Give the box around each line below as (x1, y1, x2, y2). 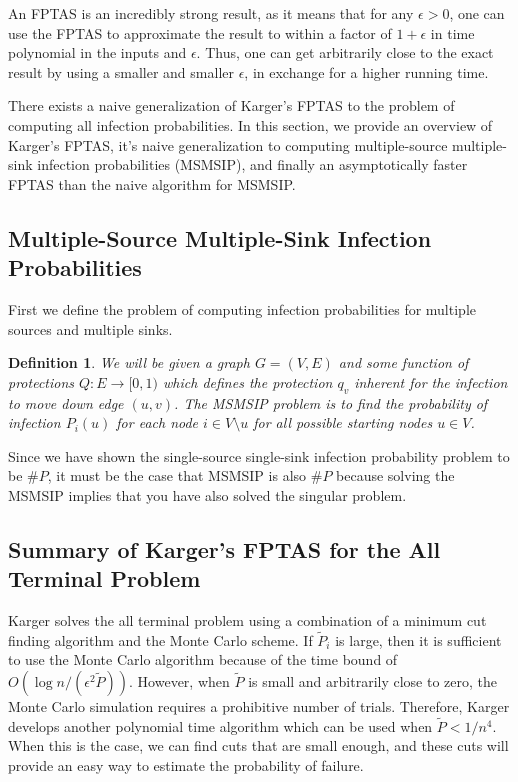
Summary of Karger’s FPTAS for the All (8, 533, 441, 564)
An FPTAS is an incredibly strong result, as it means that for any (8, 3, 414, 23)
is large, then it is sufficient (335, 629, 502, 650)
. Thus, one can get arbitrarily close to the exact (196, 42, 494, 63)
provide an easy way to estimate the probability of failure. (8, 755, 364, 776)
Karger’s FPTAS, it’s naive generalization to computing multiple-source (8, 134, 448, 155)
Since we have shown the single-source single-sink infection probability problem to (8, 445, 510, 466)
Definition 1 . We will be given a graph (8, 352, 250, 373)
